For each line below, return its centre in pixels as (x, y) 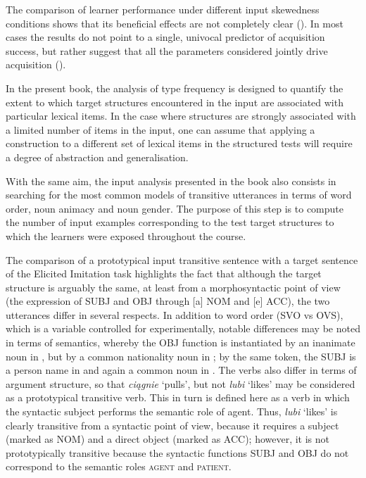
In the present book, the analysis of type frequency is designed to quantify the (175, 88)
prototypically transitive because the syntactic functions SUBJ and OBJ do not (177, 452)
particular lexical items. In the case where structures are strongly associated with (181, 116)
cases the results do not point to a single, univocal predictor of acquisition (165, 37)
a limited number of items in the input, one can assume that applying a (160, 129)
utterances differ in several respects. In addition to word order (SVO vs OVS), (175, 314)
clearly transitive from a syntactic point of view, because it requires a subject (172, 425)
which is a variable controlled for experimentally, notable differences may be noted (183, 328)
